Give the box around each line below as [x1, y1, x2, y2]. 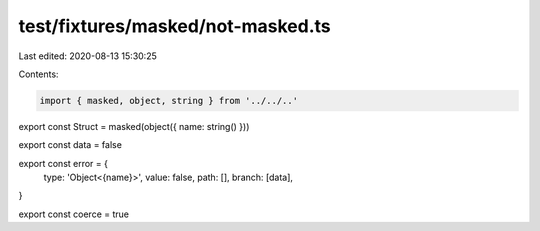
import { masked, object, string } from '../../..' [39, 95, 299, 106]
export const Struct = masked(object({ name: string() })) [18, 120, 250, 132]
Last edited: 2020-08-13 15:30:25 [18, 50, 157, 62]
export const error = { [18, 157, 109, 169]
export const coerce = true [18, 208, 130, 220]
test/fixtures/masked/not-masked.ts [18, 15, 332, 37]
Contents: [18, 68, 59, 80]
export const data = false [18, 139, 122, 151]
